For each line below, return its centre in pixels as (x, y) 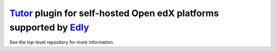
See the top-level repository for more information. (62, 42)
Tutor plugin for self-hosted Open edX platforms (114, 13)
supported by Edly (49, 27)
